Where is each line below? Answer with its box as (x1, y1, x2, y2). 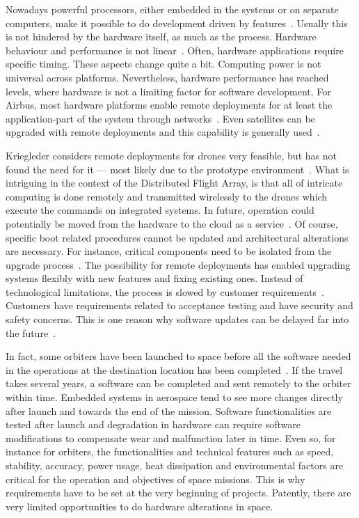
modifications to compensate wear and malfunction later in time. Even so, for (6, 430, 336, 445)
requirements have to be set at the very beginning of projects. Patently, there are (6, 485, 351, 500)
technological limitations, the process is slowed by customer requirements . (6, 284, 324, 299)
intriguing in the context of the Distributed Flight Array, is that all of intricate (6, 175, 343, 190)
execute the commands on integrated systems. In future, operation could (6, 203, 314, 217)
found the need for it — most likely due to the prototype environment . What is (6, 162, 349, 176)
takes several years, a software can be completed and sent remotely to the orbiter (6, 376, 351, 391)
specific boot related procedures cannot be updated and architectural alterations (6, 230, 349, 244)
